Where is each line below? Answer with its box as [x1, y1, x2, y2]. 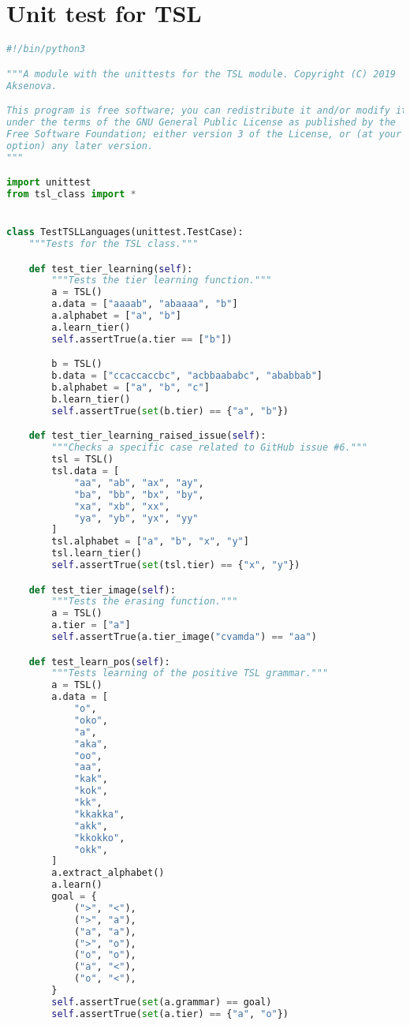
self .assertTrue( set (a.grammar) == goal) [51, 996, 272, 1008]
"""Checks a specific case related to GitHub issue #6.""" [51, 442, 368, 454]
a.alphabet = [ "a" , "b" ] [51, 310, 181, 322]
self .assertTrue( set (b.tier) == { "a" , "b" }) [51, 405, 289, 417]
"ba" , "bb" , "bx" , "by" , [73, 488, 204, 500]
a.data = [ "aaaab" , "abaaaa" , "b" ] [51, 298, 238, 310]
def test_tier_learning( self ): [28, 263, 193, 275]
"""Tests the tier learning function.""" [51, 275, 272, 286]
